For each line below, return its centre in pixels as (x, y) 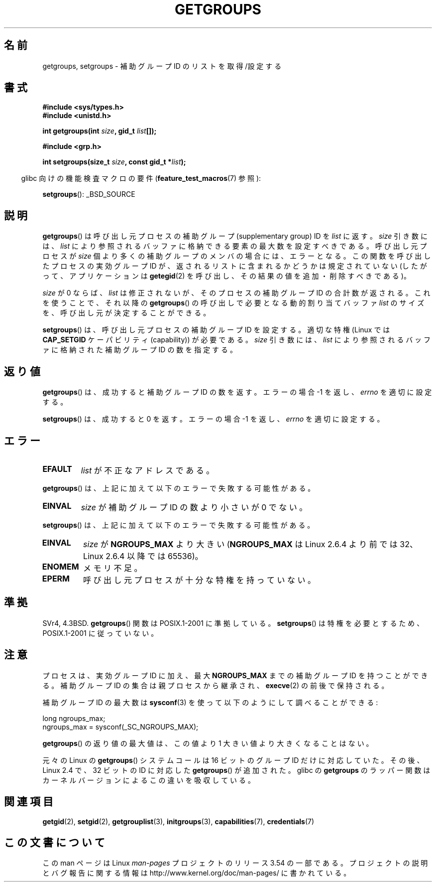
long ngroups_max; (74, 718)
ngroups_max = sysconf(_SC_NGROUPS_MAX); (120, 727)
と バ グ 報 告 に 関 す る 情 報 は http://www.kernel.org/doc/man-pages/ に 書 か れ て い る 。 (197, 873)
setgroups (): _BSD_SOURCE (89, 194)
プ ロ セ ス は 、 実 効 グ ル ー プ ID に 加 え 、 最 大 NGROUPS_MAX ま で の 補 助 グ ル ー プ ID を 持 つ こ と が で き (235, 675)
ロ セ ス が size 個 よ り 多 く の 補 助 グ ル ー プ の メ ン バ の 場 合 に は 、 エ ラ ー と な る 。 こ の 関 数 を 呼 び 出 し (237, 256)
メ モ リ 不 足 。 (113, 568)
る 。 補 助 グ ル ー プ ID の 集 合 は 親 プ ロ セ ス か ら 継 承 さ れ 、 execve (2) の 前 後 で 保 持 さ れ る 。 (216, 685)
